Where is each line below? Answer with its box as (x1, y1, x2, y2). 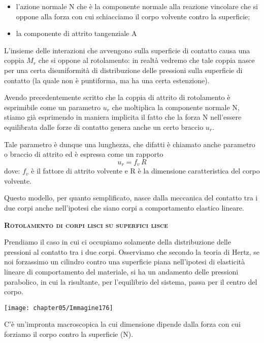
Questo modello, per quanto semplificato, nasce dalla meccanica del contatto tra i (4, 192, 258, 203)
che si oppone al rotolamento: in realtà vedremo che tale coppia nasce (38, 55, 255, 65)
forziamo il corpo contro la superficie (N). (4, 328, 134, 339)
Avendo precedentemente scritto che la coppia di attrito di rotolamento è (4, 92, 230, 102)
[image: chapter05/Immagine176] (4, 304, 113, 312)
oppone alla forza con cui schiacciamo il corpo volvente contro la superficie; (16, 11, 250, 21)
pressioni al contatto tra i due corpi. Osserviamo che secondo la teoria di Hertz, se (4, 246, 260, 257)
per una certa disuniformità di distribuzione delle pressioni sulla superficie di (4, 64, 243, 75)
